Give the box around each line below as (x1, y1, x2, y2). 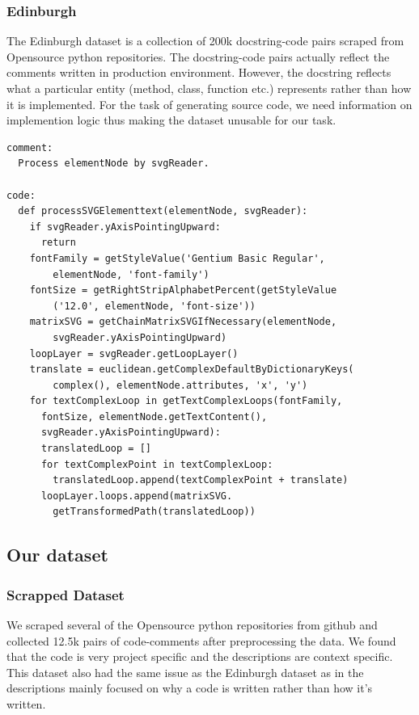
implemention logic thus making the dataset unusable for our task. (6, 111, 336, 128)
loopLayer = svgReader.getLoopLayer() (29, 347, 239, 360)
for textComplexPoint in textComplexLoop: (40, 458, 273, 470)
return (40, 237, 76, 249)
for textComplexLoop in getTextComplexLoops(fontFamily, (29, 395, 343, 407)
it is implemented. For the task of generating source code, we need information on (6, 95, 413, 112)
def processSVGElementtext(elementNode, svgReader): (18, 205, 308, 217)
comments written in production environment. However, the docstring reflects (6, 64, 391, 81)
